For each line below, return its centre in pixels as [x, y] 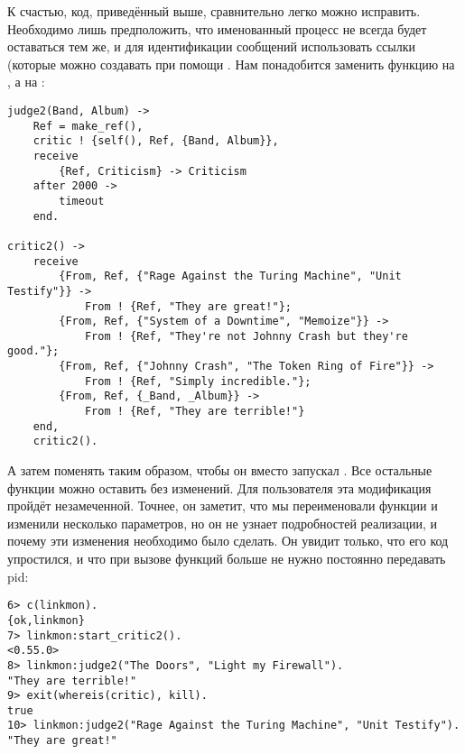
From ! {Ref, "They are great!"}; [188, 306]
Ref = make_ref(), [88, 126]
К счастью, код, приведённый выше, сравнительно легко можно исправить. [214, 11]
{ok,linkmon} [46, 620]
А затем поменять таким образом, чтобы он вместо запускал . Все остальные [220, 470]
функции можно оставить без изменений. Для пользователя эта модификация [219, 487]
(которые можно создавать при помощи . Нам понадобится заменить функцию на [231, 64]
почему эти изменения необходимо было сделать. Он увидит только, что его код [228, 541]
